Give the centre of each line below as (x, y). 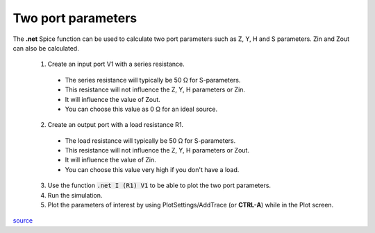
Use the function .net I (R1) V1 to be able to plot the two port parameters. (159, 185)
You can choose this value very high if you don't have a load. (152, 169)
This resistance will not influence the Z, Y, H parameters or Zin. (155, 89)
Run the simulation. (75, 195)
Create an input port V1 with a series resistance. (116, 64)
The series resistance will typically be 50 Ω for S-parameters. (153, 80)
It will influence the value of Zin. (110, 160)
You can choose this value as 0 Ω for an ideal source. (141, 109)
